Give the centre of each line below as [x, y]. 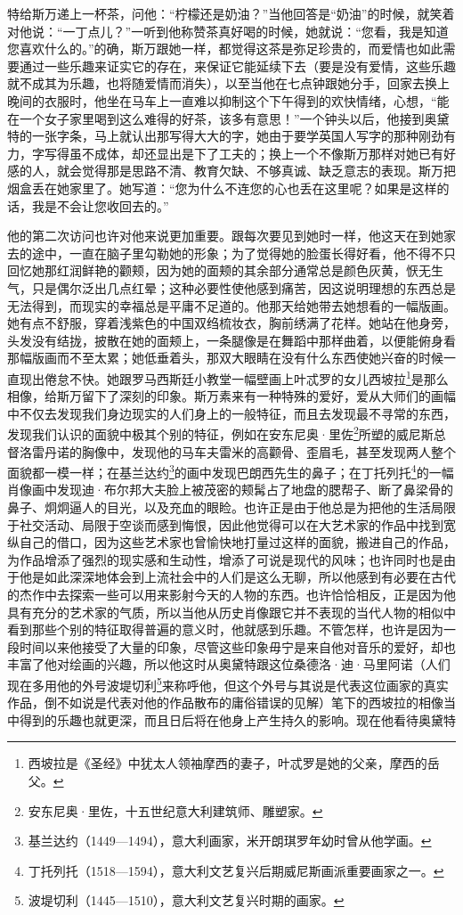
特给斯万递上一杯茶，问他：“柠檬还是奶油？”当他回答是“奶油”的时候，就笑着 [231, 13]
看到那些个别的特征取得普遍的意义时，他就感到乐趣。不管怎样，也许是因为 [225, 629]
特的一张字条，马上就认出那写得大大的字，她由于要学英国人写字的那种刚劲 [225, 136]
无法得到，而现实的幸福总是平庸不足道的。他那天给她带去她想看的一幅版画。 [231, 305]
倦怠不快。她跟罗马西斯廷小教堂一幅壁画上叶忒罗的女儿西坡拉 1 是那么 [246, 377]
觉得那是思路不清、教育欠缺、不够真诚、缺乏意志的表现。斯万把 [268, 171]
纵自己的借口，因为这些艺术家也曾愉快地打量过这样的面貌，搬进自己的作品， [231, 542]
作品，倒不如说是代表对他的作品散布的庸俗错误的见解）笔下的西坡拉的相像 [225, 703]
